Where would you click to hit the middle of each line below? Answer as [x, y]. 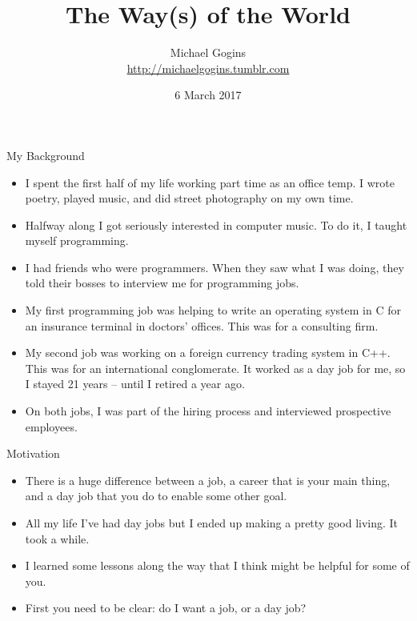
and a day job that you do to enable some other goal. [156, 496]
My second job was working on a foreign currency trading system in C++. [208, 353]
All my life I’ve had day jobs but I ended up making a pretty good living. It [212, 523]
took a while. [57, 538]
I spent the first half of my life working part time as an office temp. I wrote [210, 182]
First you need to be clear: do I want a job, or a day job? [166, 608]
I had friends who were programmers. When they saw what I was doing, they [215, 267]
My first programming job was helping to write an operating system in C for [213, 310]
